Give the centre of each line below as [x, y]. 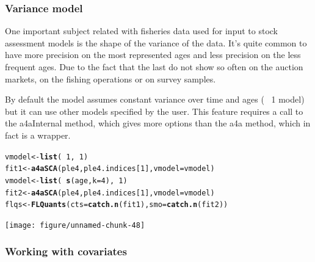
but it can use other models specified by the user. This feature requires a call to [154, 111]
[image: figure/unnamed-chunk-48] [75, 225]
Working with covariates [66, 251]
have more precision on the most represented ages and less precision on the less [153, 55]
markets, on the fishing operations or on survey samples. [110, 78]
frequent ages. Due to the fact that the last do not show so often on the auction [154, 67]
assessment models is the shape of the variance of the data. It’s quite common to [156, 42]
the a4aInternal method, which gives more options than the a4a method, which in [158, 123]
